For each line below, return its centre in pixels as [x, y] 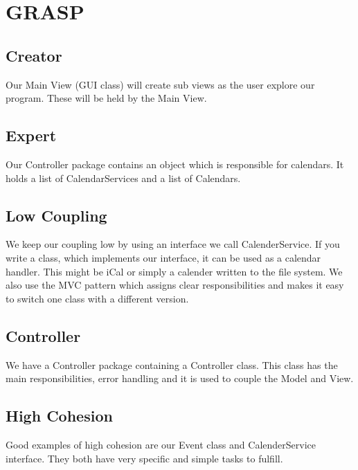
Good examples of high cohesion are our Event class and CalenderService [161, 444]
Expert [31, 135]
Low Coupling [56, 215]
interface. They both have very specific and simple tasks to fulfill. [144, 458]
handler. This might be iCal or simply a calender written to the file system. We [174, 271]
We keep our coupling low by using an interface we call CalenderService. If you [173, 244]
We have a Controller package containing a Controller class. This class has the [172, 364]
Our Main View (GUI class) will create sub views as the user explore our [160, 84]
